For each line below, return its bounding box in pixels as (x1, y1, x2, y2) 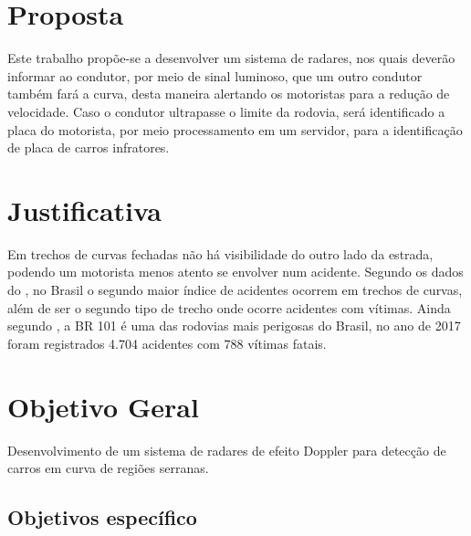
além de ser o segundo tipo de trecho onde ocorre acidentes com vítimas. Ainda (7, 298, 451, 317)
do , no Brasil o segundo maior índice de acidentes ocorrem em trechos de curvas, (7, 280, 463, 299)
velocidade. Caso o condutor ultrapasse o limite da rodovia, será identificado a (7, 101, 445, 121)
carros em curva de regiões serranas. (7, 458, 209, 478)
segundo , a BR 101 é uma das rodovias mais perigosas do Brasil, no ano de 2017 (7, 316, 461, 335)
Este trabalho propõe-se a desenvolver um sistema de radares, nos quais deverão (7, 48, 455, 68)
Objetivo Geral (7, 387, 199, 425)
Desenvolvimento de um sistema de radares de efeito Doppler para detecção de (7, 440, 446, 459)
